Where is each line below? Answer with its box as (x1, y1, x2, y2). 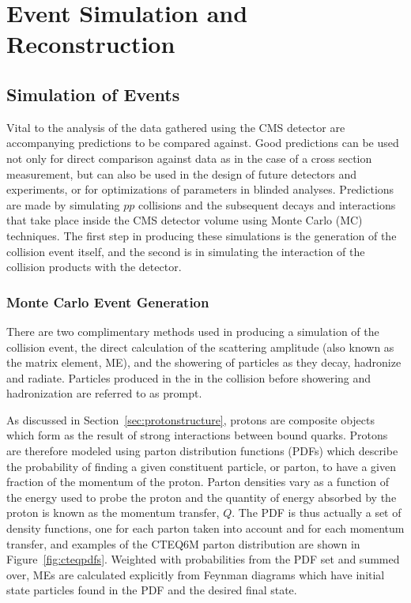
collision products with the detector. (6, 258, 182, 275)
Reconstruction (6, 28, 175, 60)
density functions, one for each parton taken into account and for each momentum (6, 520, 405, 537)
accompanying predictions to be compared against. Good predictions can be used (6, 134, 399, 151)
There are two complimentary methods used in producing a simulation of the (6, 322, 379, 339)
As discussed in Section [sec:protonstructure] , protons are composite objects (6, 411, 375, 428)
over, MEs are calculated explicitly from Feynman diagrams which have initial (6, 566, 385, 582)
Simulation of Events (6, 81, 180, 106)
